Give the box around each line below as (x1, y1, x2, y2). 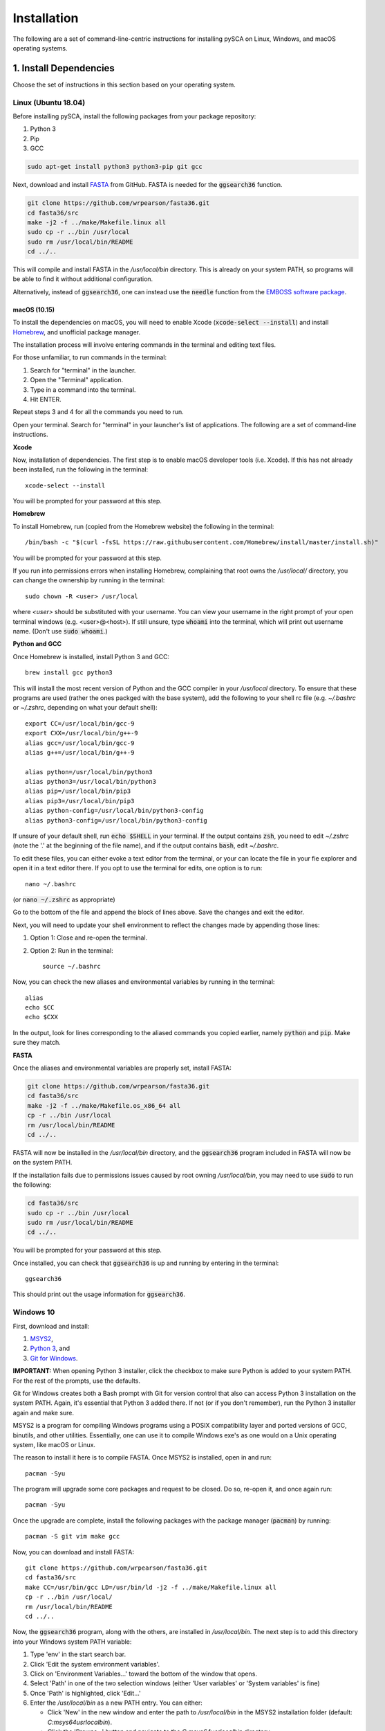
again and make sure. (12, 1408, 75, 1417)
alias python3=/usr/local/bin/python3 (25, 778, 157, 786)
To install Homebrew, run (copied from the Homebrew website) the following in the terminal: (12, 522, 274, 530)
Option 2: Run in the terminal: (30, 946, 113, 955)
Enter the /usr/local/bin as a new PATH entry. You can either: (30, 1698, 203, 1707)
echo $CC (25, 1004, 55, 1012)
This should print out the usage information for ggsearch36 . (12, 1290, 186, 1298)
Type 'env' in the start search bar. (30, 1650, 126, 1658)
